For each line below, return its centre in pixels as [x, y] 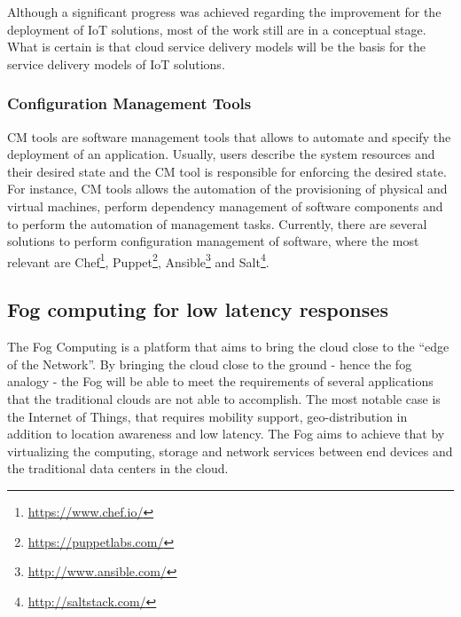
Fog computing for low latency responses [198, 309]
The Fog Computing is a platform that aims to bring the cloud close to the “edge [228, 347]
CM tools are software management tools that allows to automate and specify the [229, 136]
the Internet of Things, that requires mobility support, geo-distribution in [207, 416]
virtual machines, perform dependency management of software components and [225, 206]
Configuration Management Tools [129, 103]
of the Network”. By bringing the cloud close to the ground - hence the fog [210, 364]
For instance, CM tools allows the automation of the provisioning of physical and [227, 189]
